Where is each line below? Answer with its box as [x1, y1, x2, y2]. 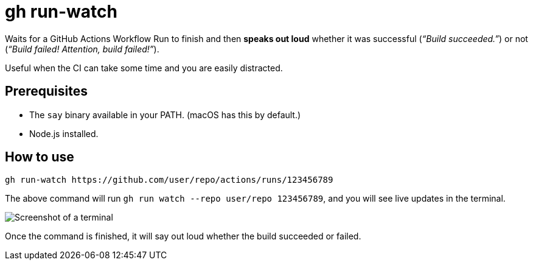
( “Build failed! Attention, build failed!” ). [5, 43, 159, 54]
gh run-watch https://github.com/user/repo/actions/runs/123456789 [5, 175, 333, 185]
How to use [5, 149, 74, 165]
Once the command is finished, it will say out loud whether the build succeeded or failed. [5, 231, 361, 242]
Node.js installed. [29, 128, 99, 139]
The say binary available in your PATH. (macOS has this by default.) [29, 109, 301, 120]
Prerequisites [5, 83, 88, 99]
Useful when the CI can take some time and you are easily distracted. [5, 62, 283, 73]
